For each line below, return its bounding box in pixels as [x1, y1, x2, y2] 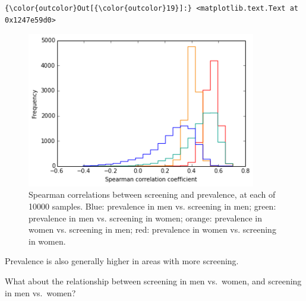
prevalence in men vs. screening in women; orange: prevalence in [29, 211, 263, 224]
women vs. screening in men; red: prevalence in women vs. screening [29, 223, 276, 236]
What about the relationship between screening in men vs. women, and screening [5, 275, 302, 287]
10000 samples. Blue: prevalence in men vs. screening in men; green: [29, 200, 276, 213]
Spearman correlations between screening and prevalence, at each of [29, 188, 276, 201]
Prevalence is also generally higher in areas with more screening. [5, 255, 239, 267]
